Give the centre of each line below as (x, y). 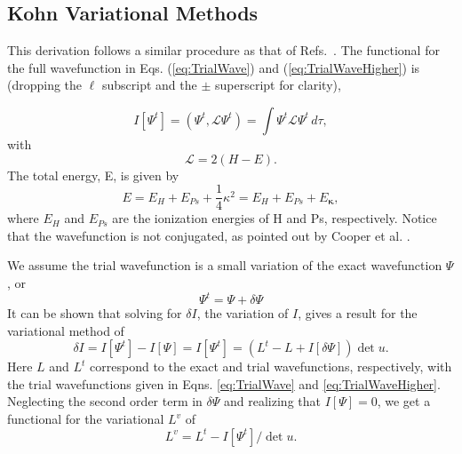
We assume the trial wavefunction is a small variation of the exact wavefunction (225, 265)
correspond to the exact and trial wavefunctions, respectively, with (271, 366)
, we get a (404, 401)
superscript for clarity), (278, 85)
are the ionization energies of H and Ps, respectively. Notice (275, 218)
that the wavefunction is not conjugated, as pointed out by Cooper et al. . (209, 235)
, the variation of (243, 313)
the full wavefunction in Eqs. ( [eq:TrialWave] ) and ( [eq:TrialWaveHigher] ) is (214, 67)
